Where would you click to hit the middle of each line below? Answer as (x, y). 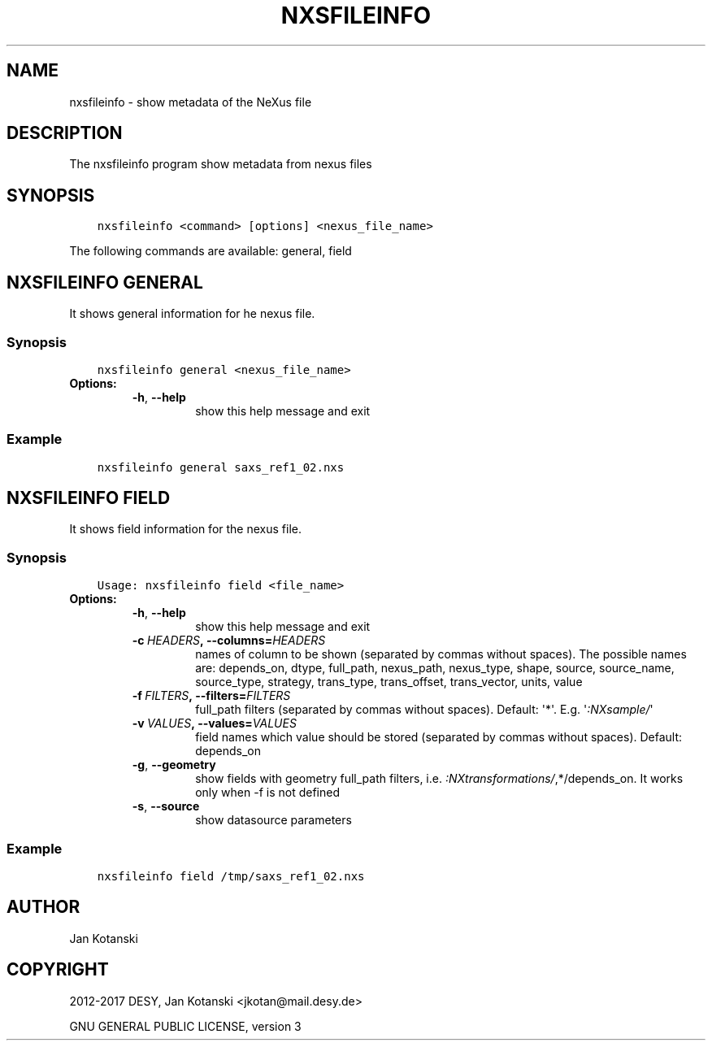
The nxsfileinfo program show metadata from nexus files (221, 164)
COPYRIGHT (58, 970)
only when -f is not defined (267, 793)
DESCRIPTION (65, 133)
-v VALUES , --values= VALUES (214, 723)
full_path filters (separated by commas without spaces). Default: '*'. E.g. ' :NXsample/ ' (424, 710)
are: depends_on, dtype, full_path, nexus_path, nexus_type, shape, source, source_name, (435, 668)
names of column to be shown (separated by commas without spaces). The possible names (441, 654)
